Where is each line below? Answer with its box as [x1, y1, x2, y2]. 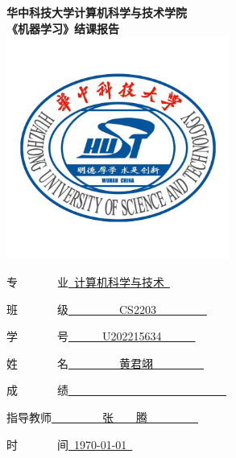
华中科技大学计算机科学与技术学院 [6, 4, 187, 20]
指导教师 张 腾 [6, 408, 147, 425]
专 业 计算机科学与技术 [6, 273, 164, 290]
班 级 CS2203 [6, 300, 156, 317]
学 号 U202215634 [6, 328, 162, 345]
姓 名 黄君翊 [6, 354, 153, 371]
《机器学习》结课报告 [6, 19, 119, 36]
